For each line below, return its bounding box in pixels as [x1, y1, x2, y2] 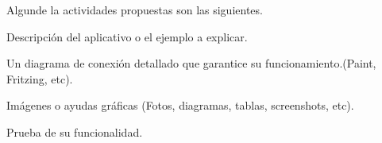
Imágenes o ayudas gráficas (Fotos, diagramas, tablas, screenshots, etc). [6, 97, 354, 114]
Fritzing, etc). [6, 70, 73, 87]
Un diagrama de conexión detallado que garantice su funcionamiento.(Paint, [6, 55, 376, 71]
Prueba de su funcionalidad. [6, 123, 143, 140]
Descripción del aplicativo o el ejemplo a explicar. [6, 28, 248, 44]
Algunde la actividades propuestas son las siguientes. [6, 2, 263, 17]
